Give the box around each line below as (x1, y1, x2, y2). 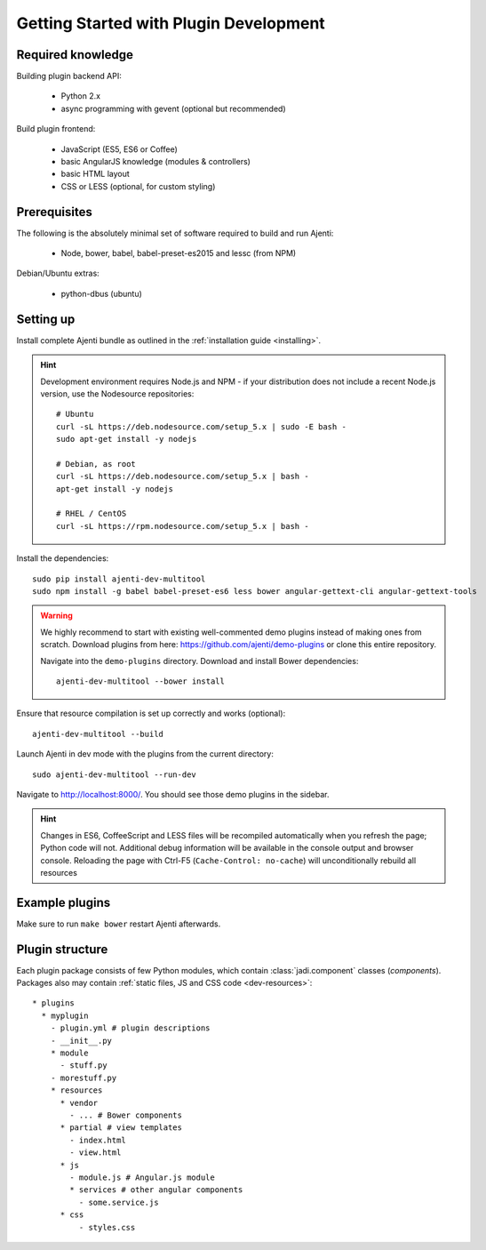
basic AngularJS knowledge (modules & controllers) (60, 156, 251, 167)
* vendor (60, 1098, 99, 1108)
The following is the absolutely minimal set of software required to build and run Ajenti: (16, 228, 334, 238)
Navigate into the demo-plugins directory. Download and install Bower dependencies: (40, 655, 359, 666)
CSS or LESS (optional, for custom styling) (60, 180, 216, 191)
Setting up (16, 311, 76, 326)
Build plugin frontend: (16, 124, 96, 134)
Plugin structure (16, 942, 108, 957)
